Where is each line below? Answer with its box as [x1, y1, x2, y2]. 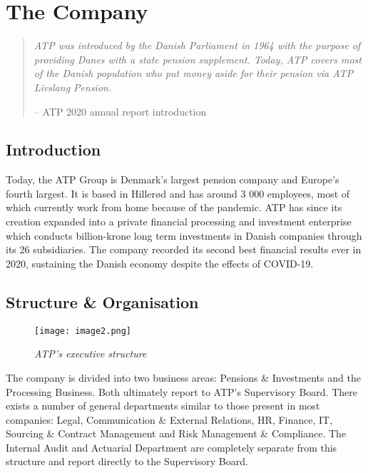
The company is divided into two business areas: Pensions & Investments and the [6, 370, 361, 385]
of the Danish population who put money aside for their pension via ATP [34, 66, 354, 81]
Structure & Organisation [6, 290, 199, 312]
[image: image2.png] [34, 325, 132, 336]
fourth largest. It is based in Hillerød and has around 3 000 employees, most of [6, 185, 350, 200]
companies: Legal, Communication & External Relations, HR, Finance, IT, [6, 412, 333, 427]
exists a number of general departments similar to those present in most [6, 398, 320, 413]
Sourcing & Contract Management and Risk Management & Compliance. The [6, 426, 347, 441]
